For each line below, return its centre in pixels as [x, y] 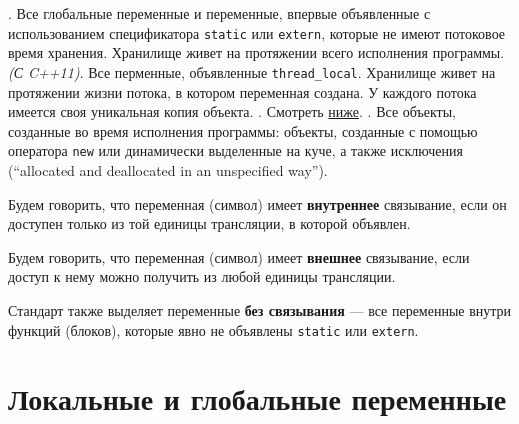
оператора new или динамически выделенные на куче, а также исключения [235, 150]
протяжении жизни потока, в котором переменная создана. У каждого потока [242, 91]
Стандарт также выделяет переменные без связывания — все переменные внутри [260, 309]
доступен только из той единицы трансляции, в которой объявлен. [209, 223]
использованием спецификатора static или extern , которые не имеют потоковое [257, 32]
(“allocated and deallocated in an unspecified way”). [168, 169]
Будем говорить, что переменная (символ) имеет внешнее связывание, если [239, 256]
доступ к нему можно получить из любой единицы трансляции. [202, 276]
